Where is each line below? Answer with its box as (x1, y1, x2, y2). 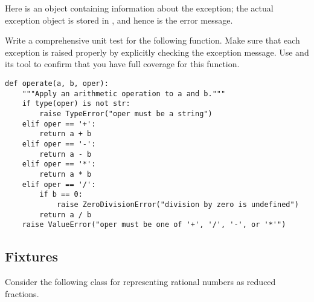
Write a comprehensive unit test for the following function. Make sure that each (5, 34, 300, 47)
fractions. (5, 287, 39, 300)
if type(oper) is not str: (22, 99, 130, 108)
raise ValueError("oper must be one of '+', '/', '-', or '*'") (22, 220, 286, 229)
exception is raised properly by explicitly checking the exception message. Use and (5, 45, 309, 58)
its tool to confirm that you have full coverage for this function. (5, 57, 240, 70)
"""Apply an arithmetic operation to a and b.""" (22, 89, 226, 98)
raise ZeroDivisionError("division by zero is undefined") (56, 200, 299, 209)
